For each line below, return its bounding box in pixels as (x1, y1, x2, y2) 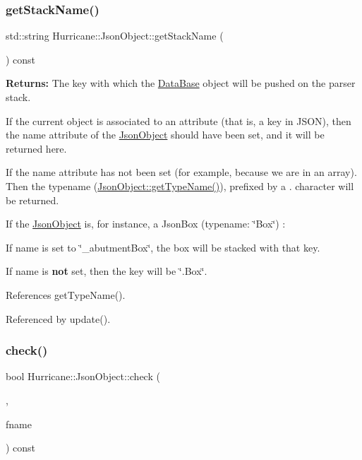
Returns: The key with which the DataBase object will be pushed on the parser (6, 76, 356, 90)
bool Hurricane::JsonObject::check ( (6, 369, 160, 384)
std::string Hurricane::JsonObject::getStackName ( (6, 28, 224, 43)
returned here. (6, 141, 67, 155)
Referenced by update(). (6, 311, 111, 326)
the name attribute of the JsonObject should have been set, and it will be (6, 127, 325, 142)
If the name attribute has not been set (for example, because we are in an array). (6, 165, 357, 179)
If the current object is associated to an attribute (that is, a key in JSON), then (6, 113, 351, 128)
